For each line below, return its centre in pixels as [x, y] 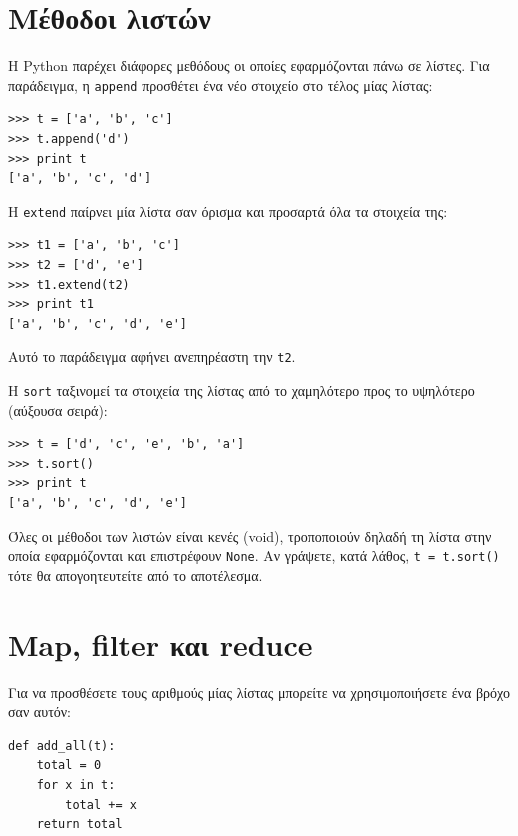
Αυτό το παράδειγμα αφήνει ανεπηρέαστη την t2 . [152, 356]
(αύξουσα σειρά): [58, 409]
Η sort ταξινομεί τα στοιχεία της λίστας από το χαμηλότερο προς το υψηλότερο [241, 390]
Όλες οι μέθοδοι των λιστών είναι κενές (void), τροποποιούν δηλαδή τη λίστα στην [250, 535]
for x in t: [76, 785]
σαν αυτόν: [39, 711]
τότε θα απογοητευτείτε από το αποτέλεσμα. [135, 574]
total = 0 [69, 765]
